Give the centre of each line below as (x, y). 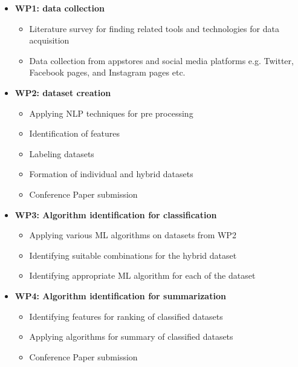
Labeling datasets (62, 153)
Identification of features (75, 133)
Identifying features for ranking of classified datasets (126, 316)
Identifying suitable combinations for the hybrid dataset (133, 255)
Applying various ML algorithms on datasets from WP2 (133, 235)
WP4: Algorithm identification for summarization (120, 295)
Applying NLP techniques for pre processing (111, 113)
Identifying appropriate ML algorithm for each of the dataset (142, 275)
